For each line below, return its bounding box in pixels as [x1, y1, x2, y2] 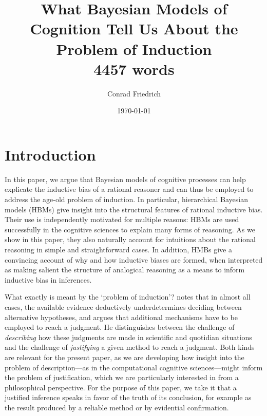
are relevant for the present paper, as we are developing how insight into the [5, 351, 244, 362]
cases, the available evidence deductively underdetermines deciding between [5, 301, 242, 312]
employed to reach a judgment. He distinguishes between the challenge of [5, 322, 235, 332]
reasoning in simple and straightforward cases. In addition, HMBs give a [5, 244, 232, 254]
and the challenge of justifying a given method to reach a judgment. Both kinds [5, 342, 255, 352]
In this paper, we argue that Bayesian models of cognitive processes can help [5, 173, 246, 184]
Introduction [5, 144, 96, 165]
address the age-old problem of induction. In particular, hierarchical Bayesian [5, 194, 248, 204]
